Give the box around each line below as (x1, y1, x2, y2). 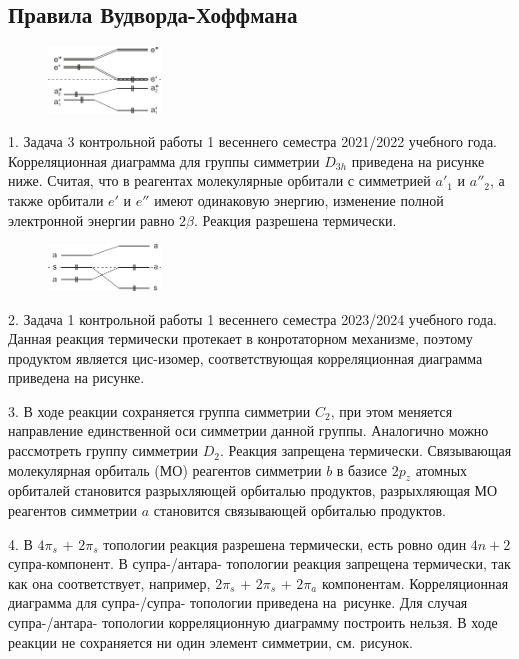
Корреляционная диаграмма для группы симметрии (8, 150, 320, 171)
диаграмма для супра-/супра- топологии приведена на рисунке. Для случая (8, 592, 468, 613)
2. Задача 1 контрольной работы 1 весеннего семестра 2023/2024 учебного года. (8, 308, 497, 329)
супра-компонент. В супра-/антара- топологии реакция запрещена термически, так (8, 553, 511, 574)
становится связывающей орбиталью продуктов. (153, 500, 446, 521)
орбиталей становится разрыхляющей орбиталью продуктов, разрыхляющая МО (8, 480, 498, 501)
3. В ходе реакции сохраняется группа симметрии (8, 400, 311, 421)
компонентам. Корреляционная (321, 572, 509, 593)
